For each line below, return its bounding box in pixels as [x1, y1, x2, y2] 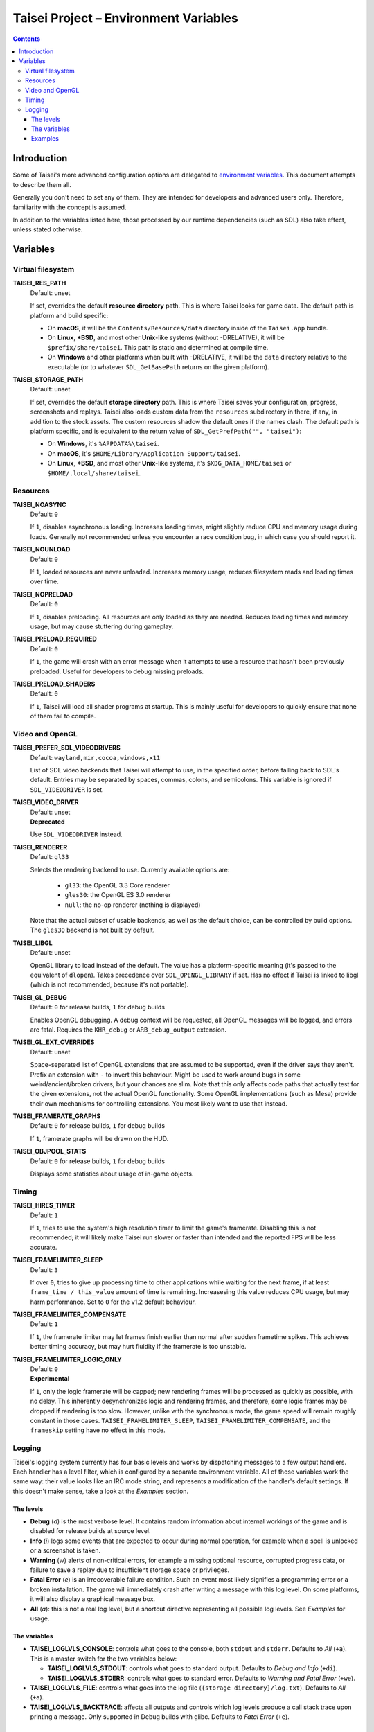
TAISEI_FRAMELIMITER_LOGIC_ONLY [12, 1355, 122, 1363]
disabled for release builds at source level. [30, 1527, 152, 1535]
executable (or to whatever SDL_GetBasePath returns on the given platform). [47, 362, 269, 371]
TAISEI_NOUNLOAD [12, 545, 71, 554]
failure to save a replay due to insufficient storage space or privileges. [30, 1566, 230, 1574]
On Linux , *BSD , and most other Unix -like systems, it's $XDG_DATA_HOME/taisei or [47, 459, 292, 468]
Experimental [30, 1375, 70, 1383]
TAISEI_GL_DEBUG [12, 993, 67, 1001]
